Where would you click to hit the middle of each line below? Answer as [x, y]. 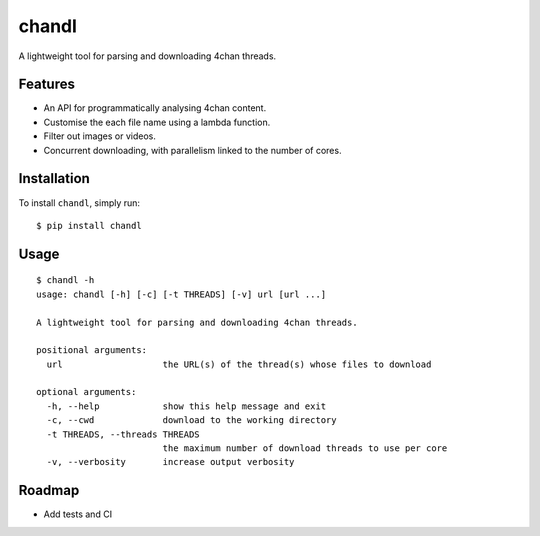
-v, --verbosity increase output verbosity [170, 462]
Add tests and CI [78, 514]
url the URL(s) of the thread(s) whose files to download [239, 364]
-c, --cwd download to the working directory [191, 420]
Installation [54, 178]
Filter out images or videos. [100, 136]
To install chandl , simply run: [79, 202]
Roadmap [49, 490]
